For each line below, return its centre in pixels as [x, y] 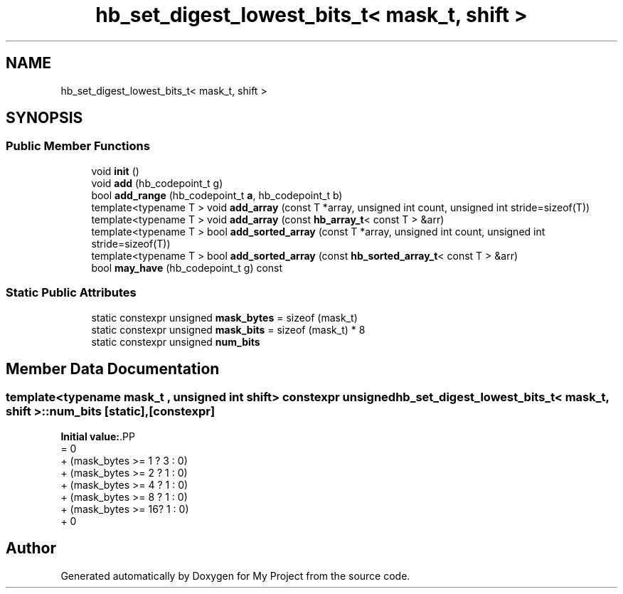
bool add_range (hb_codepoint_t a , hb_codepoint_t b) [217, 195]
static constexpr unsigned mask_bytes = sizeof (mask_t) [224, 317]
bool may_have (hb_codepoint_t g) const [187, 267]
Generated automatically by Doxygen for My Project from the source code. [235, 576]
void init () [115, 171]
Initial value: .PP [98, 436]
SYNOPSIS [44, 118]
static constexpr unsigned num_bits [176, 341]
